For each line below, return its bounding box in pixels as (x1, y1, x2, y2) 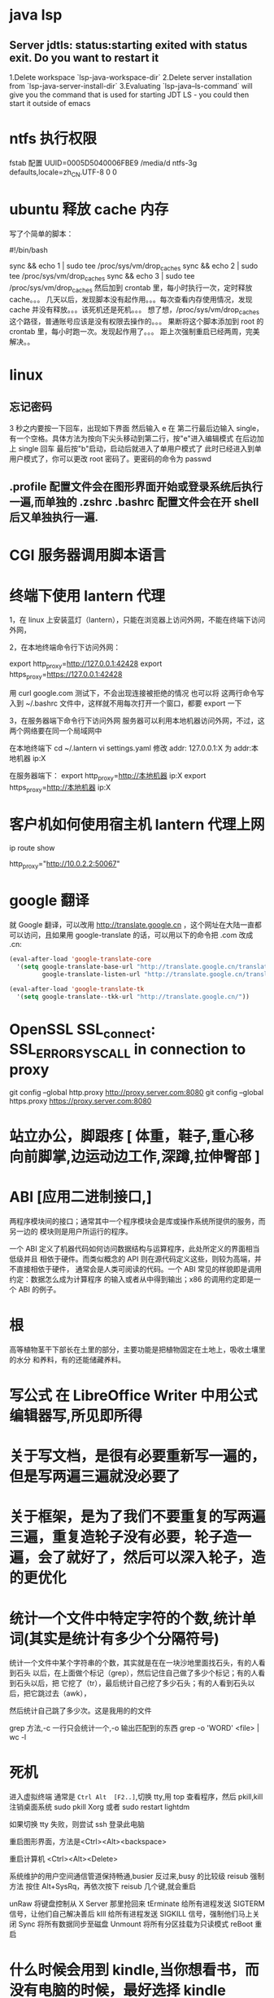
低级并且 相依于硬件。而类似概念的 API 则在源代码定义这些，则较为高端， (9, 1253, 255, 1264)
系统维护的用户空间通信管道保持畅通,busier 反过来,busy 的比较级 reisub (9, 1872, 249, 1881)
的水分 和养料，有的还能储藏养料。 (9, 1354, 125, 1364)
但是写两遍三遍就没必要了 (9, 1468, 181, 1486)
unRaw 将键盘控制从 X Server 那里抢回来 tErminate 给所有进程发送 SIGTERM (9, 1899, 265, 1908)
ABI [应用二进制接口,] (9, 1188, 153, 1207)
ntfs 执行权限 (9, 130, 97, 148)
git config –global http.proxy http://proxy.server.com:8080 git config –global (9, 1087, 263, 1097)
